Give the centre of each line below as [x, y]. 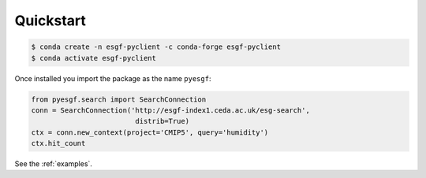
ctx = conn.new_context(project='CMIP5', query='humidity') [150, 132]
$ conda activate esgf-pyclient [94, 58]
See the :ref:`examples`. [53, 164]
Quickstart [50, 20]
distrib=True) [162, 121]
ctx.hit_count [58, 143]
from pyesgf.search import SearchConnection [119, 99]
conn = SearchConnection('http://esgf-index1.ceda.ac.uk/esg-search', [171, 110]
